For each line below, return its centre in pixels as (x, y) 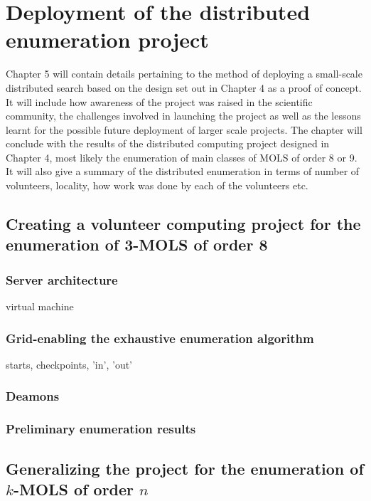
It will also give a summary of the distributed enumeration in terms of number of (183, 171)
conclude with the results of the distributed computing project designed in (168, 143)
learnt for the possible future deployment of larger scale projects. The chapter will (184, 129)
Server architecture (62, 279)
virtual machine (40, 306)
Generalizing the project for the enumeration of (185, 468)
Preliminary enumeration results (101, 429)
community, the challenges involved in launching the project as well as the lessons (183, 116)
